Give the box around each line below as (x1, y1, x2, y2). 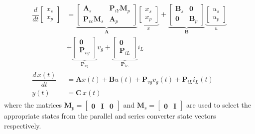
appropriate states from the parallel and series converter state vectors (4, 111, 216, 121)
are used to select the (186, 100, 251, 110)
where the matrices (4, 100, 62, 110)
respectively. (4, 120, 41, 131)
